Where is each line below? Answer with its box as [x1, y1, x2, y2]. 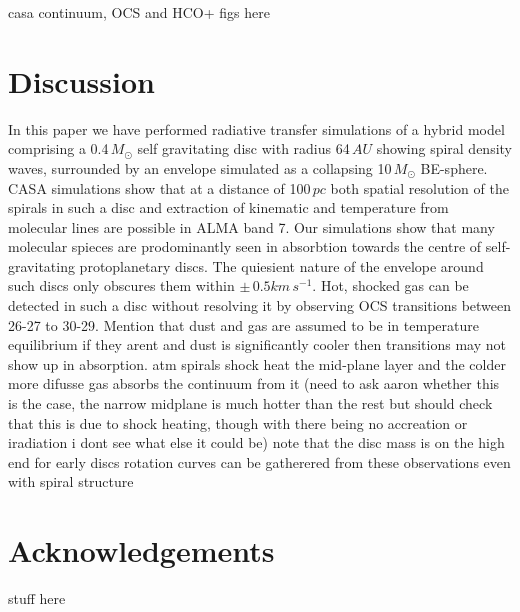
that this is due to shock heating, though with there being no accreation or [8, 412, 468, 433]
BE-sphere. [420, 157, 488, 178]
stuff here [8, 588, 66, 609]
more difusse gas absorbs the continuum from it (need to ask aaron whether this [8, 373, 500, 394]
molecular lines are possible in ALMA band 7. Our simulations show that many [8, 216, 495, 237]
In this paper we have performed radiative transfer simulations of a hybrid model [8, 118, 505, 139]
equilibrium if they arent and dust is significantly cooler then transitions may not [8, 334, 506, 355]
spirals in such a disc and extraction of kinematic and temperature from [8, 197, 449, 218]
